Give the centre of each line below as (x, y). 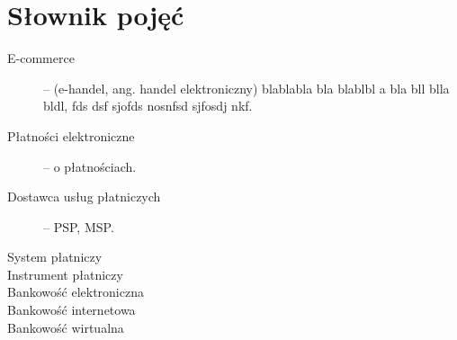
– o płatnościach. (90, 166)
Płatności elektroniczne (71, 135)
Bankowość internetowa (72, 310)
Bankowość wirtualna (66, 327)
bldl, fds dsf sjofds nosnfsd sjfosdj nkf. (148, 106)
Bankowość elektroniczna (76, 292)
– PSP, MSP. (79, 226)
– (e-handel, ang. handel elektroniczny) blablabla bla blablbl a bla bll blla (246, 88)
